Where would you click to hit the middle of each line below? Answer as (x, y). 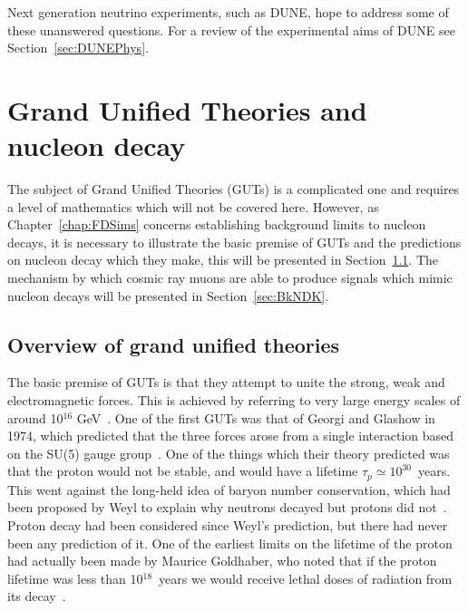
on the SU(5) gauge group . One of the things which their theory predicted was (229, 453)
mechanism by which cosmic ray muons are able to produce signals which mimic (230, 278)
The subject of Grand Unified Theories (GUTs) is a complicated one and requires (234, 189)
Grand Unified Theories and (187, 109)
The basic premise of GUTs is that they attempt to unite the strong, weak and (226, 382)
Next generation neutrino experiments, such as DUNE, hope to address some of (228, 12)
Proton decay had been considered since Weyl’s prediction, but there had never (228, 525)
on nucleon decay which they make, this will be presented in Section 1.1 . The (223, 260)
